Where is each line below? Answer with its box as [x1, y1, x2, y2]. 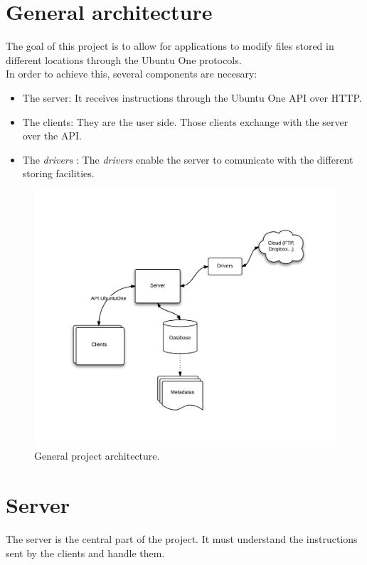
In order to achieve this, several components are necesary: [6, 66, 257, 81]
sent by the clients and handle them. [6, 545, 165, 560]
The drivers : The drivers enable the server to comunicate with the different [22, 152, 353, 167]
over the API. [22, 128, 82, 143]
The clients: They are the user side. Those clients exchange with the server [22, 114, 349, 129]
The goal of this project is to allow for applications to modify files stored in [6, 38, 334, 53]
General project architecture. [34, 448, 160, 463]
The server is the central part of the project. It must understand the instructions [6, 532, 358, 546]
